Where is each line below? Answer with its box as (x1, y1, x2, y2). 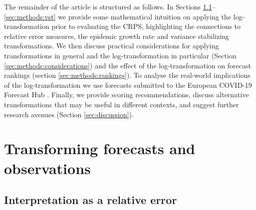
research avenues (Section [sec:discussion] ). (4, 109, 134, 119)
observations (4, 158, 91, 178)
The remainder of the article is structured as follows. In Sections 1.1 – (4, 1, 216, 11)
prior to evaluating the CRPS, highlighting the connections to (51, 21, 241, 31)
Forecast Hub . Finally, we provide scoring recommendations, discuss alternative (4, 89, 249, 100)
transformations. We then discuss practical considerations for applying (4, 40, 219, 51)
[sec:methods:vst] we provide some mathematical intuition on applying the (4, 11, 231, 21)
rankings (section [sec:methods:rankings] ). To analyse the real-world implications (4, 70, 251, 80)
